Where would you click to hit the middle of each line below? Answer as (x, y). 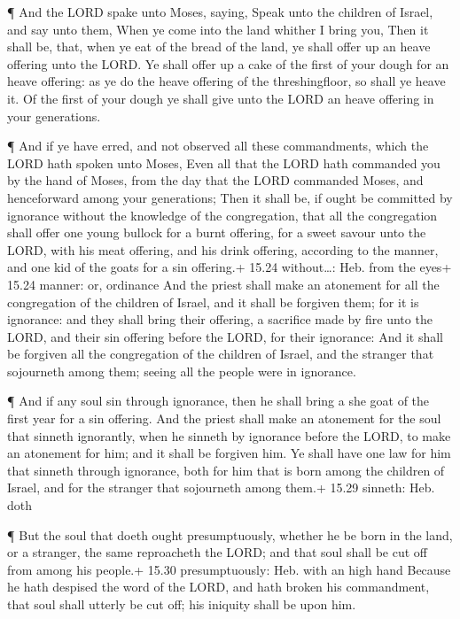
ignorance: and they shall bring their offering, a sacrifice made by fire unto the (220, 319)
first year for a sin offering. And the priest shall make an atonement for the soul (224, 418)
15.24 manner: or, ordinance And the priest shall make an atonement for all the (223, 284)
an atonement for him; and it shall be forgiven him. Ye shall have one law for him (229, 453)
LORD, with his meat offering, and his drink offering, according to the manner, (223, 249)
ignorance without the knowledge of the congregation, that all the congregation (222, 215)
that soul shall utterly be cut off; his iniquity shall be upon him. (182, 604)
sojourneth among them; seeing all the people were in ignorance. (182, 371)
